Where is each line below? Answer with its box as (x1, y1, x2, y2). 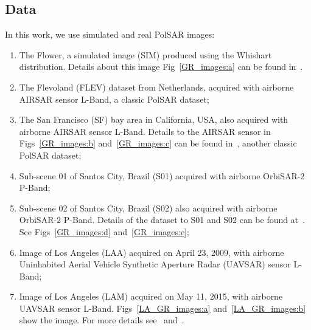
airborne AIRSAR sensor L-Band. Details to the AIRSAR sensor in (19, 125, 271, 137)
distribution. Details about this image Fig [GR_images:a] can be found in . (19, 60, 303, 73)
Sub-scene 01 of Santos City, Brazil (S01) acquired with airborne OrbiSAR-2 (19, 169, 305, 182)
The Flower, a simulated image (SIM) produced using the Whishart (19, 48, 272, 61)
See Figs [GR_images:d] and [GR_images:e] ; (19, 225, 189, 238)
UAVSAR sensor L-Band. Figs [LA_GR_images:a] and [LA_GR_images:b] (19, 301, 306, 314)
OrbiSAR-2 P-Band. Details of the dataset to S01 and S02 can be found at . (19, 213, 306, 226)
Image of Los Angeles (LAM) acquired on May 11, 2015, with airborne (19, 290, 283, 303)
